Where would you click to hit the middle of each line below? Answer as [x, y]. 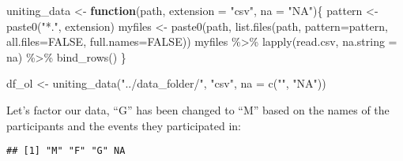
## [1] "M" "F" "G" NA [66, 151]
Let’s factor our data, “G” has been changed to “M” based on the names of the [198, 109]
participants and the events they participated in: [124, 125]
